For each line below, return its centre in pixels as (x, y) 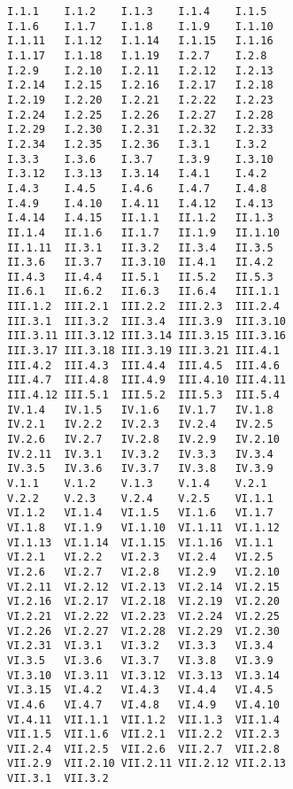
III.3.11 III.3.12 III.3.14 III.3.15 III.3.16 (146, 336)
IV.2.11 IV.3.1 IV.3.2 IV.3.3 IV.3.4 (140, 454)
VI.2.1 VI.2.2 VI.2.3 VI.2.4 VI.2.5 (140, 557)
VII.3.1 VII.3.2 (58, 779)
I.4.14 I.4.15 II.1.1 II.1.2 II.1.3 (140, 218)
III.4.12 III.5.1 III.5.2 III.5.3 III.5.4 (143, 395)
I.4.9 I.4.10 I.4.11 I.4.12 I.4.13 (140, 203)
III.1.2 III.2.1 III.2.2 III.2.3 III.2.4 (143, 307)
